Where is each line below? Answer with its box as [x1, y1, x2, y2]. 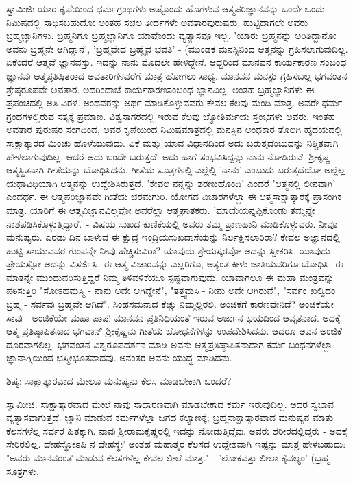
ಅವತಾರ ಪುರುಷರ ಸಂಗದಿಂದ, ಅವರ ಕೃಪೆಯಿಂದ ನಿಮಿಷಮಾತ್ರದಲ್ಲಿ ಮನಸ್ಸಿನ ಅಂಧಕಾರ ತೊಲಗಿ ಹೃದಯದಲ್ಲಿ [6, 122, 342, 136]
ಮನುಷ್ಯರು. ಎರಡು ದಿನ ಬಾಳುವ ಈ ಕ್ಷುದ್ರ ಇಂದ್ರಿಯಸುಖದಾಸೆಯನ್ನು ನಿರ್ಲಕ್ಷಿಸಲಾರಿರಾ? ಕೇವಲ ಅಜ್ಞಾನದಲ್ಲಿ [6, 230, 340, 244]
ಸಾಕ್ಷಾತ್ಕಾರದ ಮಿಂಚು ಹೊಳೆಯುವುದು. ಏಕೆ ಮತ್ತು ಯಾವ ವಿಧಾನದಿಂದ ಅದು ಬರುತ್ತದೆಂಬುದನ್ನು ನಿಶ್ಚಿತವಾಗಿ [6, 135, 339, 149]
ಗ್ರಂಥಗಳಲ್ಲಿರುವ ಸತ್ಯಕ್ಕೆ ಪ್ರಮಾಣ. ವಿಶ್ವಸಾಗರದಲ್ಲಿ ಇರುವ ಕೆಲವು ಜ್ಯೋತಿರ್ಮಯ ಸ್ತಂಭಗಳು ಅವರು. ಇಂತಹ [6, 108, 335, 123]
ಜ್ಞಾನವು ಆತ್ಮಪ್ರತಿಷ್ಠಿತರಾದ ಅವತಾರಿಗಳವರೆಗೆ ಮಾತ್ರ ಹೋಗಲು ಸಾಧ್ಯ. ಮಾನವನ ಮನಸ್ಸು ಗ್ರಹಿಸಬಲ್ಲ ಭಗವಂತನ [6, 68, 348, 82]
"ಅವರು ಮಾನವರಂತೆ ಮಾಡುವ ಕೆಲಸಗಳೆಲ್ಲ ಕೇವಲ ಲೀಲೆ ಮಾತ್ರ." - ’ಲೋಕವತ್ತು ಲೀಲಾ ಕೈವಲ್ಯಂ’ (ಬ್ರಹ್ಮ [6, 450, 330, 464]
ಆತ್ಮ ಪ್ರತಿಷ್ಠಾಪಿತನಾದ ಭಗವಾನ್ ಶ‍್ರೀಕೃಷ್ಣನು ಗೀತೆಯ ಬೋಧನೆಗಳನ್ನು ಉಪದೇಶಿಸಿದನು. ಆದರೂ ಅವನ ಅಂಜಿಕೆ [6, 324, 342, 338]
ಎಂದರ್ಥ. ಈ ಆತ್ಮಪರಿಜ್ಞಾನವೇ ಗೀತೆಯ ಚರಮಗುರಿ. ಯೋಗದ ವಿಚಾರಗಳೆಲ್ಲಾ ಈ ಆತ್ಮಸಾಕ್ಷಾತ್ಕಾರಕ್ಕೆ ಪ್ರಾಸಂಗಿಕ [6, 189, 342, 204]
